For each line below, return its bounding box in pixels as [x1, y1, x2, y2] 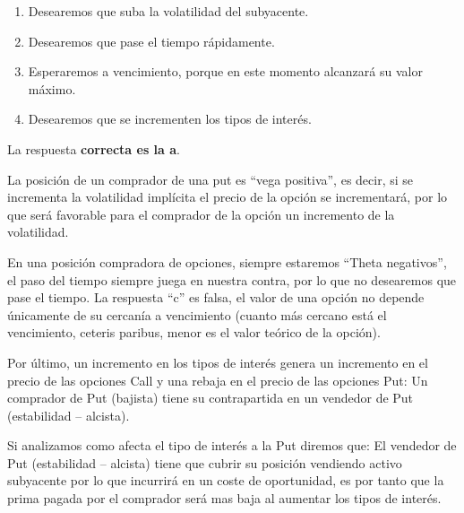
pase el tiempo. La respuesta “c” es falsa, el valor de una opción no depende [7, 288, 425, 307]
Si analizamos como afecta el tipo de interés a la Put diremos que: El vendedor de [7, 436, 457, 455]
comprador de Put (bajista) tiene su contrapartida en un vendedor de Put [7, 388, 414, 407]
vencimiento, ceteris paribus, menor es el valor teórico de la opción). [7, 323, 381, 342]
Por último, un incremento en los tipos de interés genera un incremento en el [7, 352, 428, 371]
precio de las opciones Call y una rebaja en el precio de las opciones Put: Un [7, 370, 428, 389]
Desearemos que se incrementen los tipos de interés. [28, 109, 312, 128]
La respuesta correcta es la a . [7, 139, 180, 158]
